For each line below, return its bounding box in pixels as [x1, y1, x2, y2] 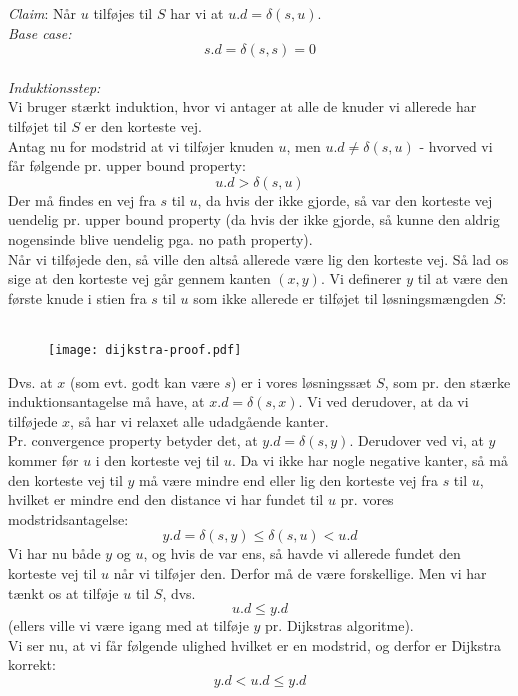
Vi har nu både [8, 543, 101, 564]
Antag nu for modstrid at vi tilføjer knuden [8, 135, 274, 156]
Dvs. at [8, 371, 53, 392]
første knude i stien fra [8, 287, 147, 308]
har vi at [170, 3, 224, 23]
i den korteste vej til [95, 449, 220, 470]
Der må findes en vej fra [8, 189, 156, 210]
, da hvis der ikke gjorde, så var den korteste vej [197, 189, 493, 210]
